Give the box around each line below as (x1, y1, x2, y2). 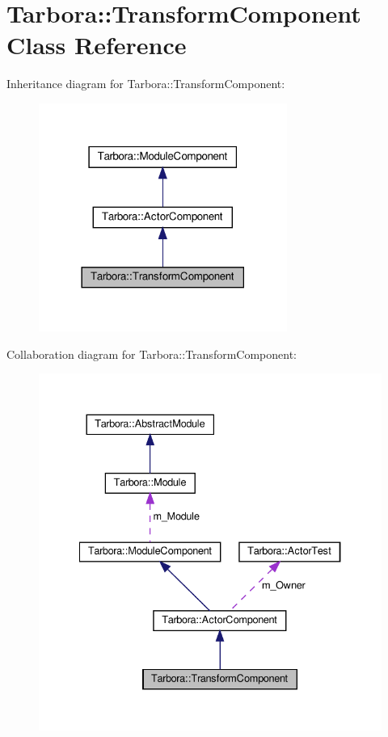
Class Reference (6, 28, 187, 61)
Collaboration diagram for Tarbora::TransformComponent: (6, 345, 297, 362)
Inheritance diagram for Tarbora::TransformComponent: (6, 75, 285, 92)
